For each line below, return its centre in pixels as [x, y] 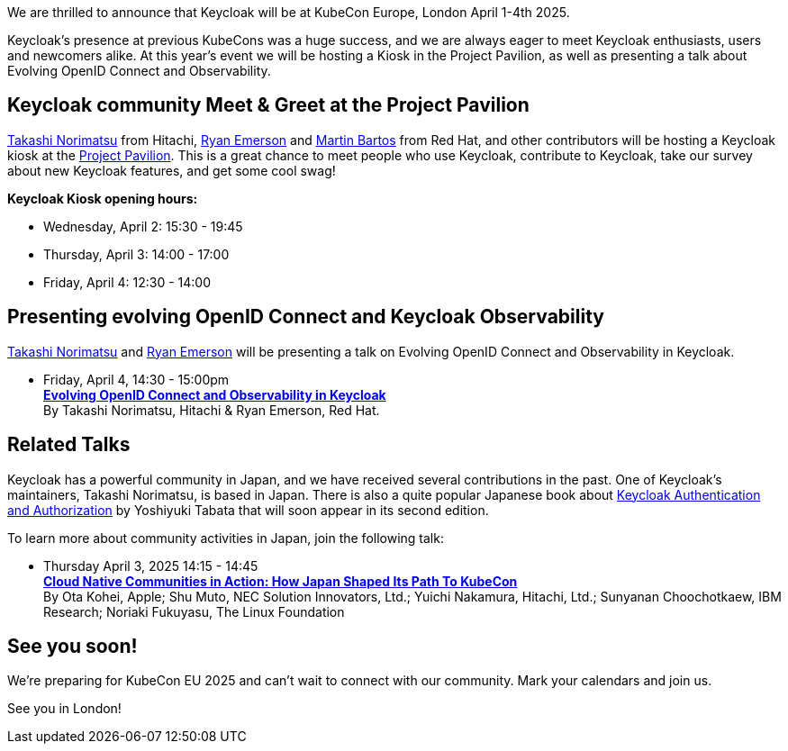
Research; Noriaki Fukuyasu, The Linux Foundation [194, 611]
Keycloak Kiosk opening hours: [103, 198]
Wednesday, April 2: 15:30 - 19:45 [143, 226]
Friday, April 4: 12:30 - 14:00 [127, 282]
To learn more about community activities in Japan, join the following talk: [226, 538]
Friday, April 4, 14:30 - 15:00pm [136, 379]
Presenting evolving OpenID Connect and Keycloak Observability [306, 317]
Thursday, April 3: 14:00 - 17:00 [136, 254]
